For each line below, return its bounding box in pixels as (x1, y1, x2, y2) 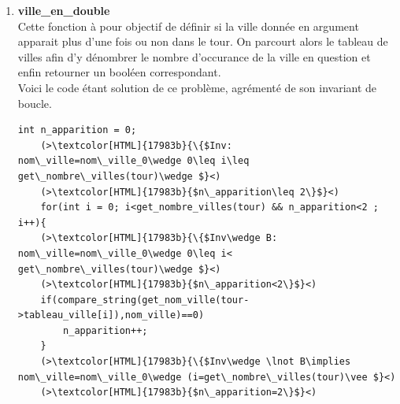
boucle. (17, 95, 52, 111)
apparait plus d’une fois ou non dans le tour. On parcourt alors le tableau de (17, 33, 388, 50)
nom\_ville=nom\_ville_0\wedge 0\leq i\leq (17, 155, 250, 167)
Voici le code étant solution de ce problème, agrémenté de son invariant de (17, 79, 377, 95)
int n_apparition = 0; (17, 124, 137, 136)
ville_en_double (17, 2, 110, 18)
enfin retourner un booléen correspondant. (17, 64, 221, 80)
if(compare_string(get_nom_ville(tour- (40, 294, 250, 306)
